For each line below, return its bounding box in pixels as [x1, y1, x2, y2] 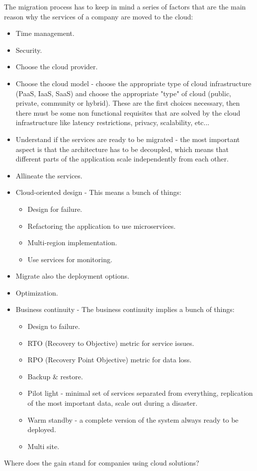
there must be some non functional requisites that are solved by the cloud [15, 107, 241, 118]
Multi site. [27, 441, 60, 451]
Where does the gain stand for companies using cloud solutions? [4, 458, 199, 468]
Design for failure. [27, 203, 83, 214]
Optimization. [15, 287, 58, 298]
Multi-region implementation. [27, 237, 117, 248]
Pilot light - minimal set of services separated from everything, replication [27, 388, 253, 398]
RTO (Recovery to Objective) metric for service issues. [27, 337, 194, 348]
